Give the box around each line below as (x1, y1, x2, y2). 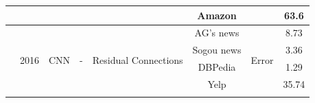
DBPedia (198, 60, 236, 74)
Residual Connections (92, 53, 183, 67)
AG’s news (194, 25, 240, 40)
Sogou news (192, 43, 242, 57)
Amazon (197, 8, 237, 22)
